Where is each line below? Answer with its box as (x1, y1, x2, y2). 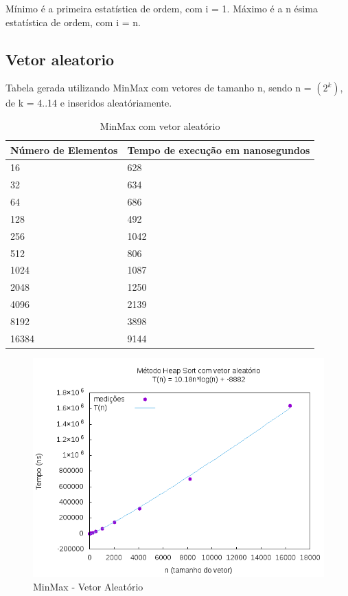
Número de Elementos (10, 142, 118, 157)
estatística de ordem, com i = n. (5, 14, 141, 29)
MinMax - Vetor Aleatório (33, 579, 143, 593)
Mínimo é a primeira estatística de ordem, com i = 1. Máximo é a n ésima (5, 1, 318, 15)
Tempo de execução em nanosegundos (127, 142, 310, 157)
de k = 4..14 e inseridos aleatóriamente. (5, 96, 172, 110)
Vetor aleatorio (5, 48, 115, 69)
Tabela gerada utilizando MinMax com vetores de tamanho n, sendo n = (5, 80, 312, 95)
